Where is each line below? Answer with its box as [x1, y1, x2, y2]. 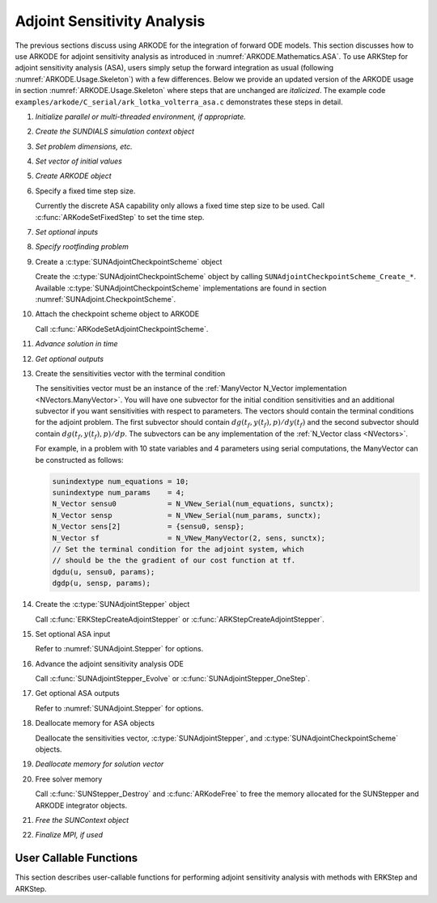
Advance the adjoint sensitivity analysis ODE [35, 659, 184, 668]
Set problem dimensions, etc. [35, 142, 133, 151]
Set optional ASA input [35, 629, 111, 638]
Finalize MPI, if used [35, 830, 104, 840]
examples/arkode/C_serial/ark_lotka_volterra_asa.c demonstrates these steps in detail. [15, 97, 343, 107]
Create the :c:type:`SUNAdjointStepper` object [35, 600, 190, 609]
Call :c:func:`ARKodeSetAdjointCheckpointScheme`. [35, 324, 209, 333]
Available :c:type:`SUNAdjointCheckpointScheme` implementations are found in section [35, 283, 327, 293]
